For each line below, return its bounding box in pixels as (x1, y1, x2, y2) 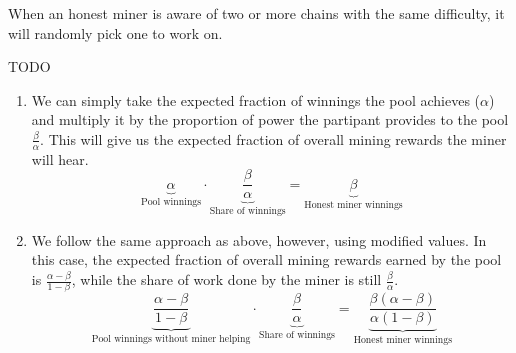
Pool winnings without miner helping (91, 334, 251, 345)
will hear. (31, 148, 89, 169)
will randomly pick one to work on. (8, 22, 223, 43)
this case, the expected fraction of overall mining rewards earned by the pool (31, 249, 502, 270)
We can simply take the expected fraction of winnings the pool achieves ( (31, 89, 481, 110)
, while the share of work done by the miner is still (71, 269, 382, 290)
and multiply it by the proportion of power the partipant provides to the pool (31, 109, 509, 130)
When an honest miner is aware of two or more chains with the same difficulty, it (8, 3, 505, 23)
